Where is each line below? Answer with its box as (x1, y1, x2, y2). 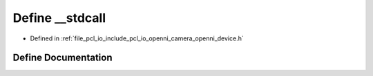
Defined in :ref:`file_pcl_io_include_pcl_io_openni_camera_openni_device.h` (30, 34, 245, 42)
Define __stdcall (12, 10, 106, 25)
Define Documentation (12, 52, 113, 64)
